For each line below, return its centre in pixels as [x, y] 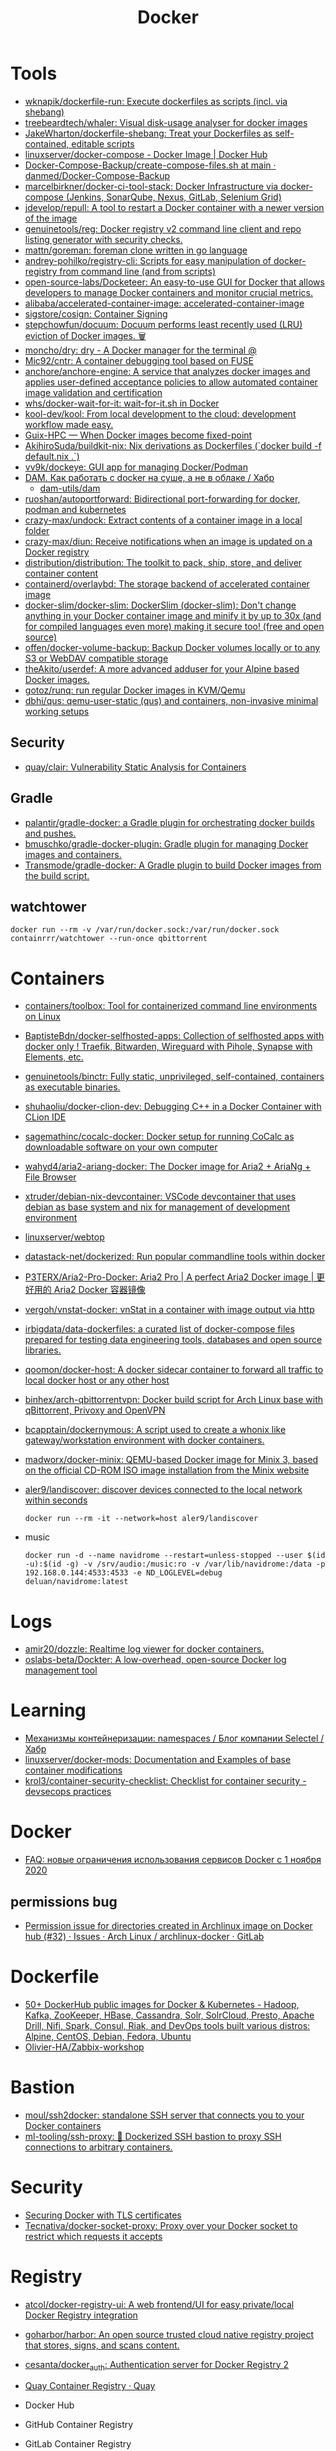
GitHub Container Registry [79, 2425]
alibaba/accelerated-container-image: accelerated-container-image [164, 303]
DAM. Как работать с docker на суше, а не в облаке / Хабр [149, 477]
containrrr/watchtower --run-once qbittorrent [109, 939]
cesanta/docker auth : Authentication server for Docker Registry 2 [157, 2365]
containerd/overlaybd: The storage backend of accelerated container [167, 583]
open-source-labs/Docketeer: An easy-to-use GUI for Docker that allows [174, 282]
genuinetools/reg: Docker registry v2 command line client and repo [163, 228]
